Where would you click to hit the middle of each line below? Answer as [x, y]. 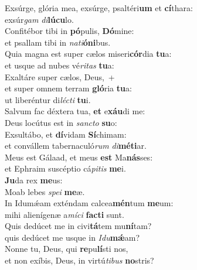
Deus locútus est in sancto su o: [61, 122]
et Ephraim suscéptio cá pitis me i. [65, 168]
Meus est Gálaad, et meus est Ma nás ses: [79, 157]
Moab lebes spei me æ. [45, 191]
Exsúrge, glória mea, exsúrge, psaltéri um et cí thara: [99, 8]
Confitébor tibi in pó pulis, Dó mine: [69, 31]
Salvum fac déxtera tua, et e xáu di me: [75, 111]
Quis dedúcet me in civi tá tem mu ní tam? [78, 226]
